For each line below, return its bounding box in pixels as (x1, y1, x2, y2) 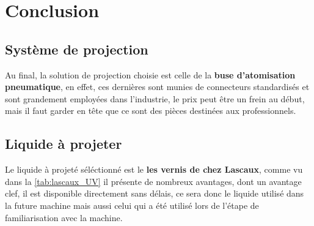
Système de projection (5, 39, 148, 58)
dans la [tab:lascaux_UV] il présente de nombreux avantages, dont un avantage (5, 175, 302, 187)
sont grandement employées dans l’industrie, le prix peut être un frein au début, (5, 92, 305, 105)
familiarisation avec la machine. (5, 211, 123, 224)
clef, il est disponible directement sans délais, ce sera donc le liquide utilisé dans (5, 187, 304, 200)
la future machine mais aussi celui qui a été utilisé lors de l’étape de (5, 198, 259, 211)
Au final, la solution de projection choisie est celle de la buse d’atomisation (5, 68, 296, 81)
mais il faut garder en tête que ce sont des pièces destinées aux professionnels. (5, 104, 296, 117)
